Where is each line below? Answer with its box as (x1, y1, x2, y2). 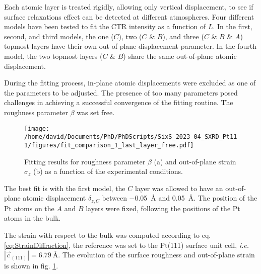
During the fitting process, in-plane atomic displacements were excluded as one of (4, 77, 256, 88)
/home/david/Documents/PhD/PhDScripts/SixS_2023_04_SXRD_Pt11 (24, 133, 237, 141)
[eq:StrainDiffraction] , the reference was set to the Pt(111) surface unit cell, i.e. (4, 239, 249, 250)
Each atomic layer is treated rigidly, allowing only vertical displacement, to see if (4, 2, 253, 12)
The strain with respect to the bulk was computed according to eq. (4, 229, 211, 240)
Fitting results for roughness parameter (24, 156, 146, 166)
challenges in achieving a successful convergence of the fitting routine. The (4, 97, 233, 108)
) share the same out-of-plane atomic (123, 50, 237, 61)
